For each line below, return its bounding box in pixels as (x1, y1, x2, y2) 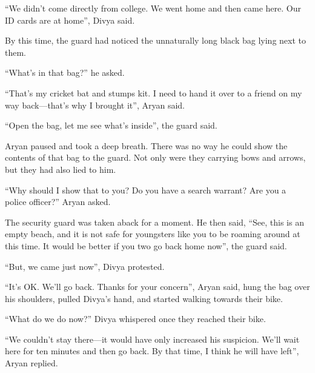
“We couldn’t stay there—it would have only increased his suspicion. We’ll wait (5, 332, 300, 345)
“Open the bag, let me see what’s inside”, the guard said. (5, 119, 217, 132)
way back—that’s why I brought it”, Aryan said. (5, 98, 185, 111)
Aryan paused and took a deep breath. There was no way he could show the (5, 139, 288, 152)
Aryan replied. (5, 357, 58, 369)
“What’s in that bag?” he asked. (5, 66, 125, 79)
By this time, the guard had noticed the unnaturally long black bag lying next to (5, 34, 307, 47)
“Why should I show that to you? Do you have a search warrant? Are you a (5, 183, 287, 196)
